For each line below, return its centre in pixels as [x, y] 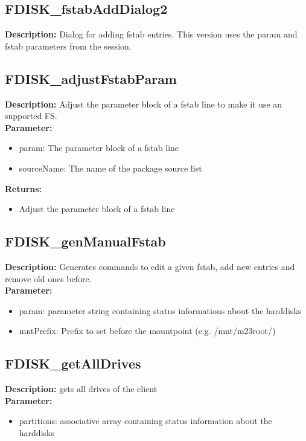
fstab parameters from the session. [68, 46]
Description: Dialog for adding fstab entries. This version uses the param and [151, 34]
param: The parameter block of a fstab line [99, 148]
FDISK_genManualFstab [85, 241]
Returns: [24, 188]
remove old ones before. [48, 278]
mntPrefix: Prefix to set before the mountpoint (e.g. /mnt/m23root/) [147, 331]
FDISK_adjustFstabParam [91, 78]
